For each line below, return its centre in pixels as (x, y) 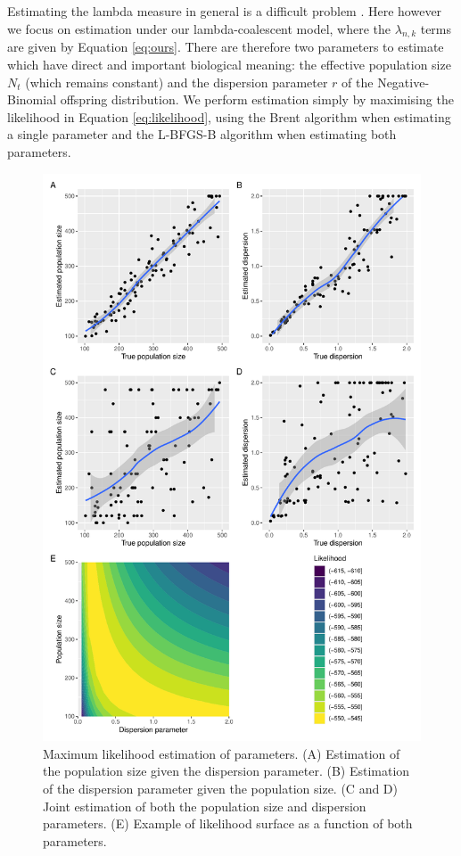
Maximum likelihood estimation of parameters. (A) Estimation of (222, 753)
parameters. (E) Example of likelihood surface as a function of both (228, 823)
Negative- (403, 82)
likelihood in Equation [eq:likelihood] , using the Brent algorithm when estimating (229, 116)
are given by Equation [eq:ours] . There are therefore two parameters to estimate (226, 47)
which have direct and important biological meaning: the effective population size (229, 64)
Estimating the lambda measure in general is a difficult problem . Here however (225, 11)
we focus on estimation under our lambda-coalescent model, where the (199, 28)
